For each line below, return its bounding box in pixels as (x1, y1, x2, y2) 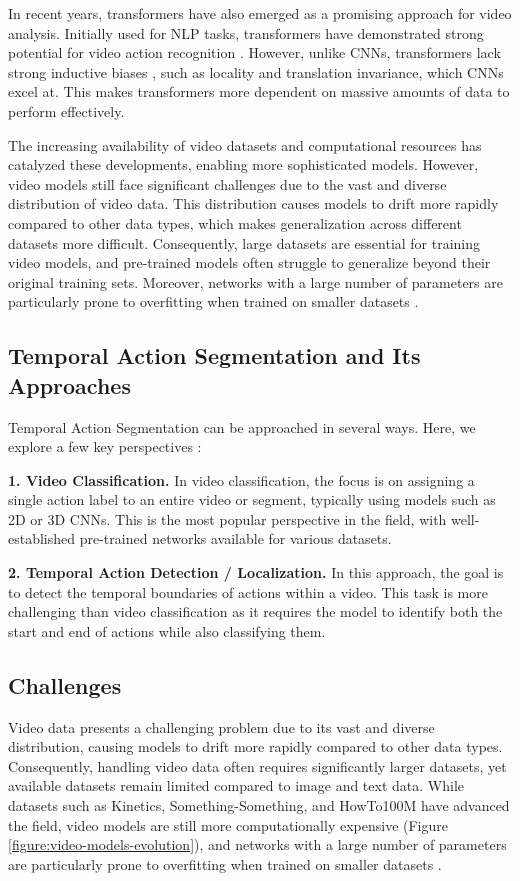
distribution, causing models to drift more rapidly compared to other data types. (8, 736, 503, 757)
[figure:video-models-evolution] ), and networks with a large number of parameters (8, 834, 507, 855)
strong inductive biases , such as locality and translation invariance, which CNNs (8, 61, 504, 82)
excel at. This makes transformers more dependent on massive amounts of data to (8, 81, 510, 102)
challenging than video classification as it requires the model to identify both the (8, 601, 503, 622)
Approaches (8, 369, 131, 400)
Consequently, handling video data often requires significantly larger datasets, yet (8, 755, 507, 776)
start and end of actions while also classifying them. (8, 620, 326, 641)
